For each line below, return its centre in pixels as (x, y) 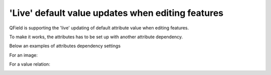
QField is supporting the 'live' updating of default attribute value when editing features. (99, 28)
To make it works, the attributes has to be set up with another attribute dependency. (96, 37)
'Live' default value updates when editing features (116, 13)
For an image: (23, 55)
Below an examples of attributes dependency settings (65, 46)
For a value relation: (30, 64)
